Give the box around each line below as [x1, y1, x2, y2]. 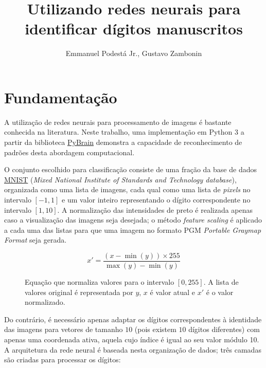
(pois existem [134, 324, 176, 335]
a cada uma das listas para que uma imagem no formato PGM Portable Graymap [4, 224, 261, 235]
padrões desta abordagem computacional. [4, 146, 135, 157]
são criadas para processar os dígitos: [4, 354, 121, 365]
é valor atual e [150, 286, 196, 297]
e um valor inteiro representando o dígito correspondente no [62, 194, 251, 205]
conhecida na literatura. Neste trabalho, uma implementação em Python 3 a [4, 126, 244, 137]
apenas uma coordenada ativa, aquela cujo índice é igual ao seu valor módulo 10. [4, 334, 259, 344]
